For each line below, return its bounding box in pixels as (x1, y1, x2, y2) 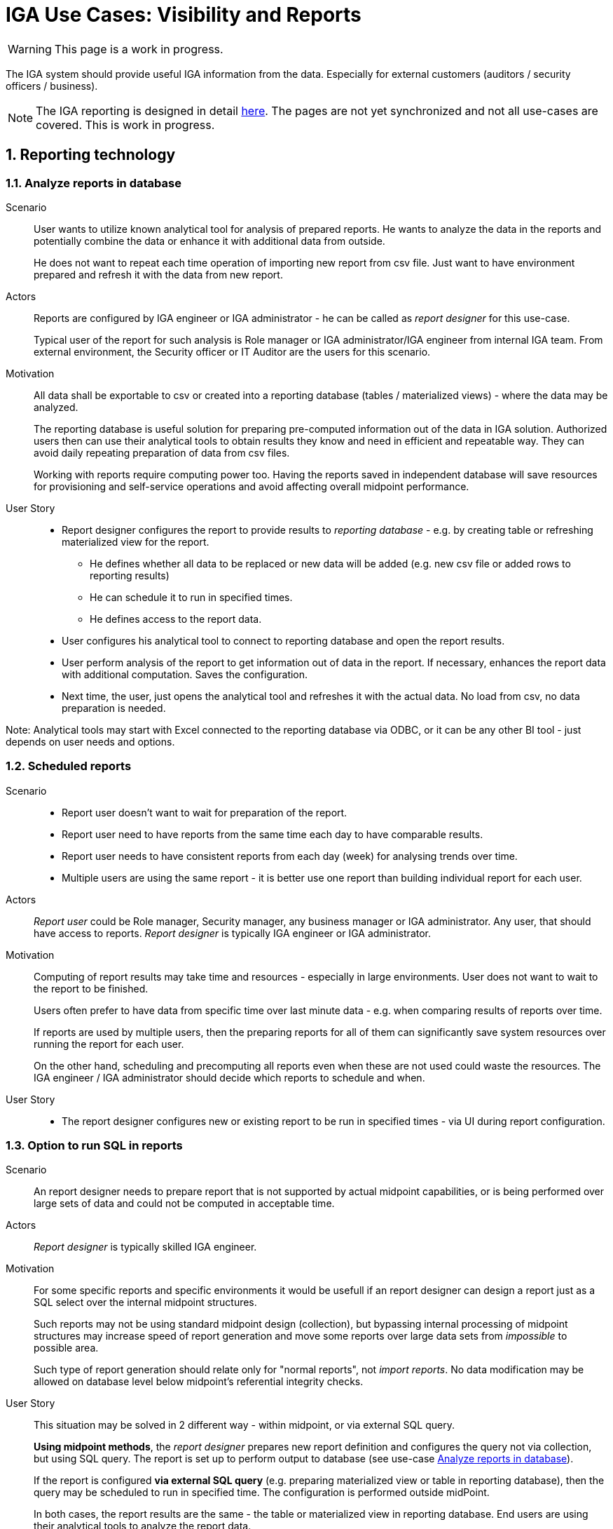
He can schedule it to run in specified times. (90, 591, 293, 603)
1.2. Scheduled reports (6, 759, 132, 774)
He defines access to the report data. (90, 612, 262, 625)
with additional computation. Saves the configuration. (62, 668, 308, 680)
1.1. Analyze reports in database (6, 175, 181, 190)
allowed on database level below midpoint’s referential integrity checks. (34, 1375, 364, 1388)
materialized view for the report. (62, 535, 209, 548)
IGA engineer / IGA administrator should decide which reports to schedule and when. (34, 1071, 425, 1084)
